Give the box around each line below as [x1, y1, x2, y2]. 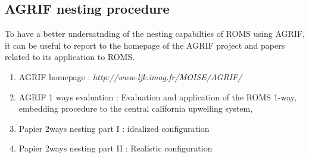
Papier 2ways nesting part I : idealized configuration [18, 122, 210, 134]
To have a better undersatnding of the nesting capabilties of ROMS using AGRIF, [5, 27, 305, 40]
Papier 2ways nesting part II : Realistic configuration [18, 142, 213, 154]
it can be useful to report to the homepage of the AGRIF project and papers [5, 39, 285, 51]
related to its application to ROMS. [5, 50, 135, 63]
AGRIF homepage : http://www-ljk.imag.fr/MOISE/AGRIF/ [18, 70, 242, 83]
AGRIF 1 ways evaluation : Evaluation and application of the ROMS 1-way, [18, 90, 296, 103]
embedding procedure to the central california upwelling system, [18, 102, 253, 115]
